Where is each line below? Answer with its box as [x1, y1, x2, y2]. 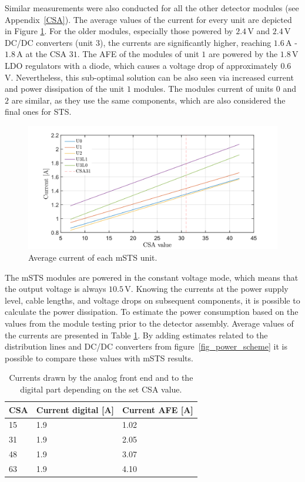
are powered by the [209, 48, 278, 60]
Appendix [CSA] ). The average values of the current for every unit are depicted [5, 13, 292, 25]
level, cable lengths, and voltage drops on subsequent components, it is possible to [5, 294, 300, 306]
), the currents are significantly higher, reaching [99, 36, 272, 48]
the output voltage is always [5, 282, 106, 295]
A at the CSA [16, 48, 67, 60]
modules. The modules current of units [133, 82, 274, 95]
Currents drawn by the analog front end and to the [9, 371, 193, 384]
